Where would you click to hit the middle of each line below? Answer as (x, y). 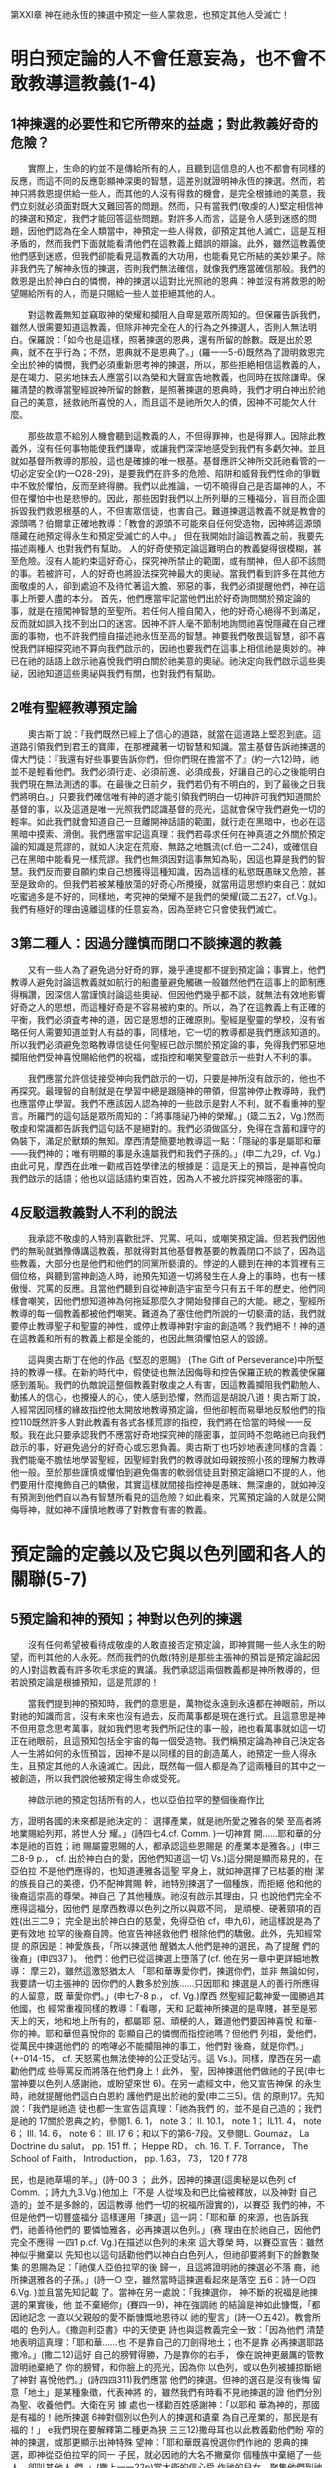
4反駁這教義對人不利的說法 (94, 1213)
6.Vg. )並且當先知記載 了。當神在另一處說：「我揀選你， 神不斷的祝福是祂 (160, 2292)
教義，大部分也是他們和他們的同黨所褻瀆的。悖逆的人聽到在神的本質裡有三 (172, 1264)
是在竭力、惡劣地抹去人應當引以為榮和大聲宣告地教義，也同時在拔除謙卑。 (163, 377)
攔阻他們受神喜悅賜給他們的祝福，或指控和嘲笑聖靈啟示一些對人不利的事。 (163, 1057)
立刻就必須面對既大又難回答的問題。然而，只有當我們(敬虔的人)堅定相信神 (171, 206)
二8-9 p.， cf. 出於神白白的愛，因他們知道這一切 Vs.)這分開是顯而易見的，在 (167, 1859)
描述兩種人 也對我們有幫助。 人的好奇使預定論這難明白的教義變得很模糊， (161, 548)
